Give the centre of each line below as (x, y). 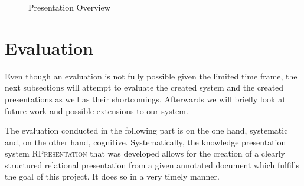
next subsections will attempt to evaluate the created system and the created (144, 87)
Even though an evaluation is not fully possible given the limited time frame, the (151, 76)
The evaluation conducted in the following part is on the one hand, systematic (146, 130)
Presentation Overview (69, 7)
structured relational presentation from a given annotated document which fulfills (152, 165)
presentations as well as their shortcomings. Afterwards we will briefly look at (145, 99)
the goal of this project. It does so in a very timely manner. (112, 176)
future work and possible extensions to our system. (97, 110)
